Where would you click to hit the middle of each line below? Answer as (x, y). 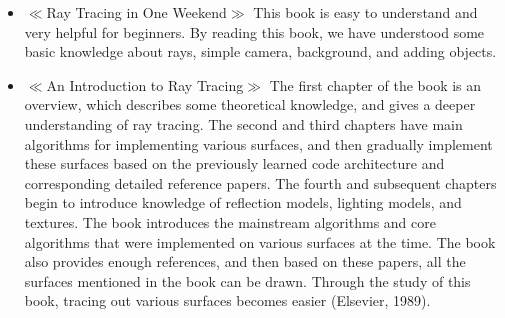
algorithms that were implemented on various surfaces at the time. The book (260, 241)
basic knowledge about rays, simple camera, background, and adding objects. (260, 51)
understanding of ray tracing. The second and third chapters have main (243, 123)
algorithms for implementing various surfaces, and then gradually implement (258, 143)
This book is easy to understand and (365, 12)
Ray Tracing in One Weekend (136, 12)
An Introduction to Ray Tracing (145, 84)
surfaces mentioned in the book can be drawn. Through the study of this (247, 280)
